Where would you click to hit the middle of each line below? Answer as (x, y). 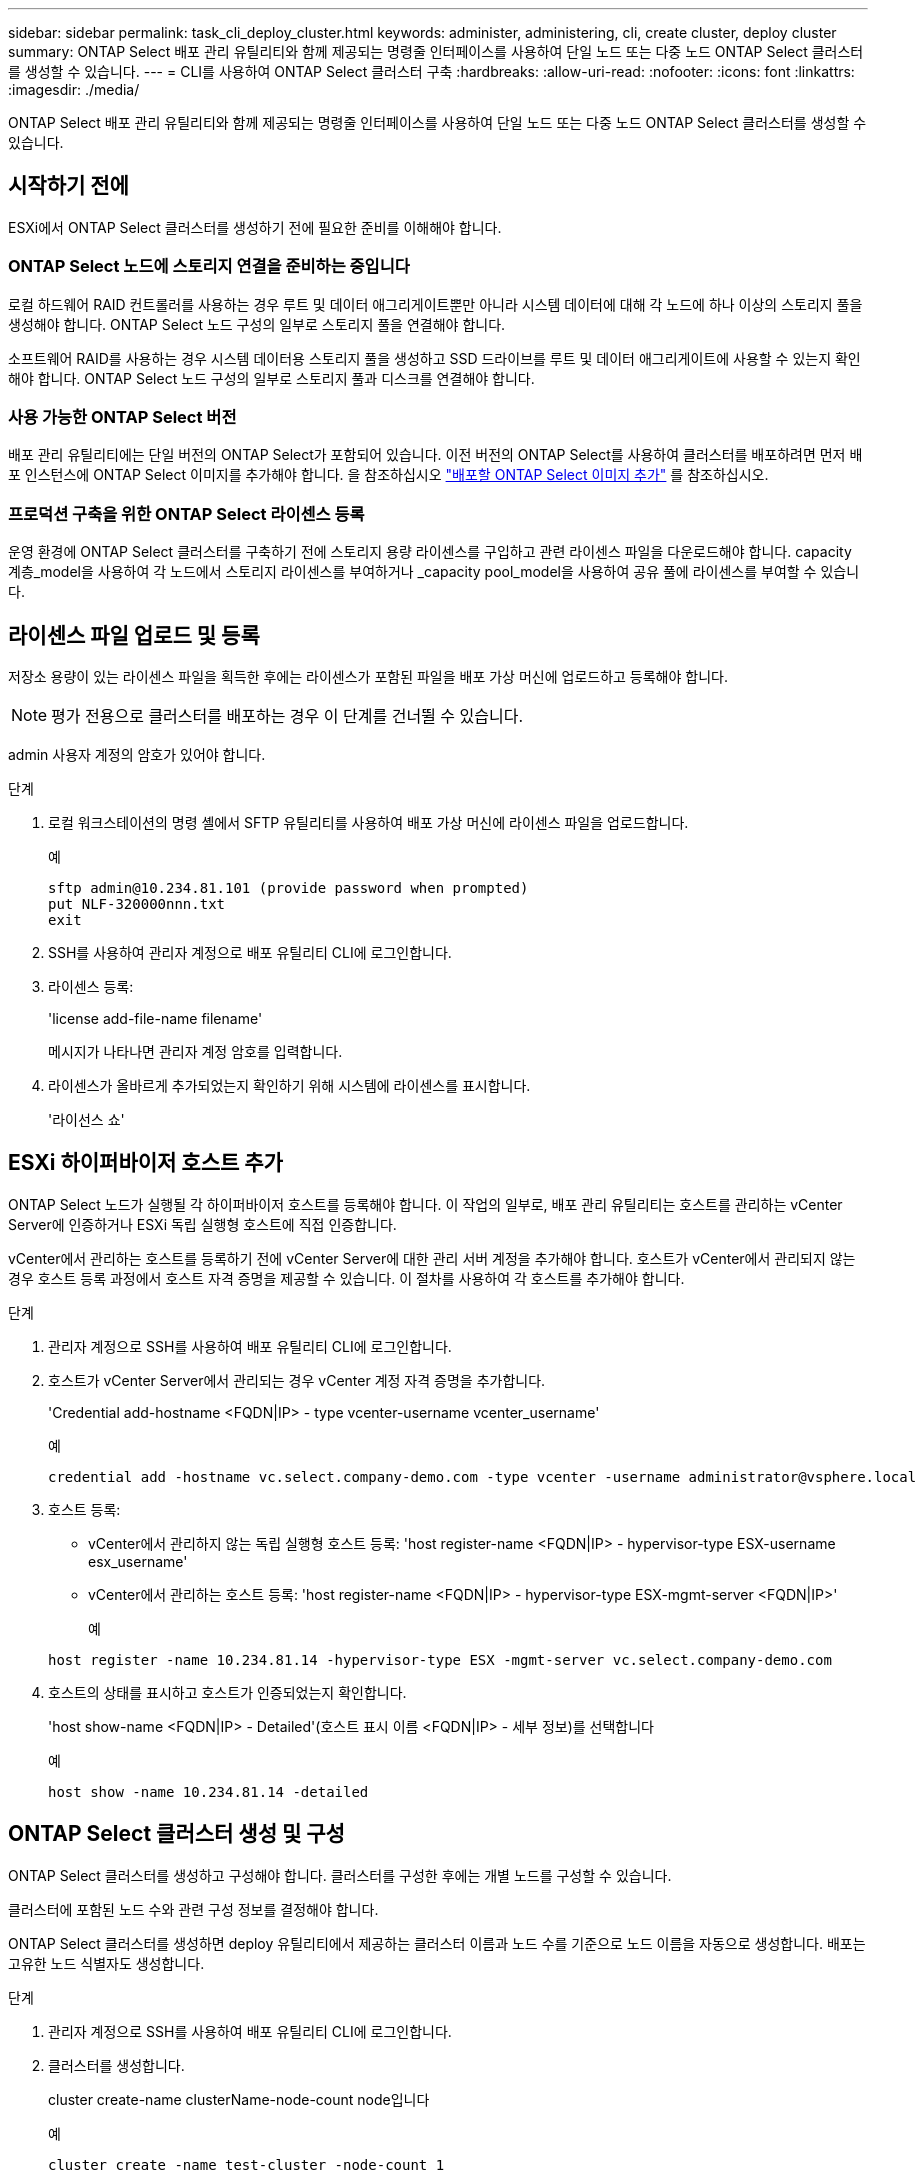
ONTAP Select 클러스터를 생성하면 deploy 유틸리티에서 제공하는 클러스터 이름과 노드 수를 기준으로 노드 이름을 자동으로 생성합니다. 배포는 (437, 1943)
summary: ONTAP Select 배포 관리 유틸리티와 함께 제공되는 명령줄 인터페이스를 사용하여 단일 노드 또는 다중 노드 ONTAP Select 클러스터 (436, 51)
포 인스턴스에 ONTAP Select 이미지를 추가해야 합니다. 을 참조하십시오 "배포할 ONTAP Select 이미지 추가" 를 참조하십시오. (388, 475)
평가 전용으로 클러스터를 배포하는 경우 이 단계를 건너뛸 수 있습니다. (287, 715)
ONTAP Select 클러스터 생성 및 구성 (176, 1834)
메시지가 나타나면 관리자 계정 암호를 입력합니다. (195, 1051)
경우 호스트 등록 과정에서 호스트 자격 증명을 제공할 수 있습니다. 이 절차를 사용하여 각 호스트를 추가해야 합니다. (346, 1278)
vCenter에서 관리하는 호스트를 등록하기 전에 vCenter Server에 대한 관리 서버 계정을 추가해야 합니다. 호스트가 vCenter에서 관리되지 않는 (432, 1258)
